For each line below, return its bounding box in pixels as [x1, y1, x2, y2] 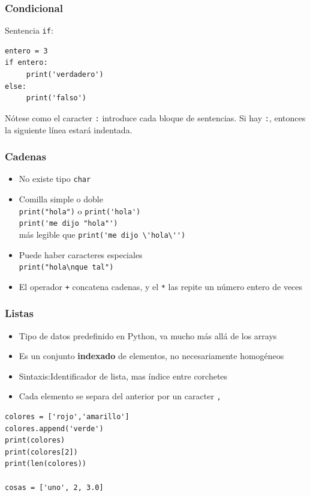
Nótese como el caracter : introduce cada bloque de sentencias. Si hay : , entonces [5, 111, 306, 124]
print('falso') [26, 94, 87, 103]
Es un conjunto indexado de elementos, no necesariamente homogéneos [19, 349, 284, 362]
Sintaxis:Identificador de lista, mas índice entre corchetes [19, 369, 228, 382]
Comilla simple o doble [19, 192, 103, 205]
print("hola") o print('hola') [19, 204, 141, 217]
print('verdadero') [26, 70, 104, 79]
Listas [5, 306, 34, 321]
